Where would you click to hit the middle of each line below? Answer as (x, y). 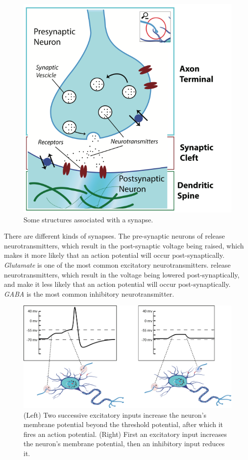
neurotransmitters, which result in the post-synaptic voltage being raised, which (124, 245)
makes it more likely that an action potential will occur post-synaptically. (114, 255)
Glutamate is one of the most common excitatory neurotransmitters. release (117, 264)
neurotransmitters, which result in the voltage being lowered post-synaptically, (122, 274)
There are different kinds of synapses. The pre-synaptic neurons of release (114, 236)
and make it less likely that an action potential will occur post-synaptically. (117, 284)
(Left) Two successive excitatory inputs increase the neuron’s (115, 414)
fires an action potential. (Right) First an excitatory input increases (125, 434)
